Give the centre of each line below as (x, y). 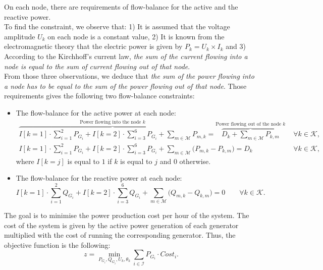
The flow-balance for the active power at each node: (96, 112)
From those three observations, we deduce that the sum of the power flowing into (129, 76)
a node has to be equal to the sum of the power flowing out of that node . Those (125, 86)
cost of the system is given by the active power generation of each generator (121, 225)
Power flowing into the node (111, 122)
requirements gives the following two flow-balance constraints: (99, 96)
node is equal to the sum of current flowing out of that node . (97, 66)
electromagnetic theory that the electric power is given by (93, 46)
